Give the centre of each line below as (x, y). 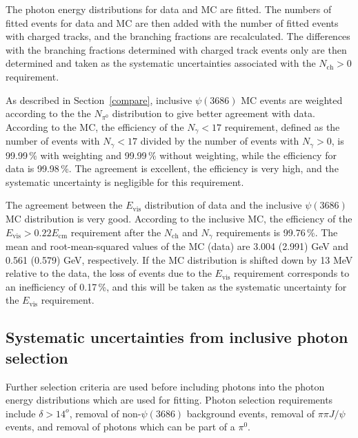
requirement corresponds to (292, 273)
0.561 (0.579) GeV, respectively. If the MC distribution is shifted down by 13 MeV (179, 259)
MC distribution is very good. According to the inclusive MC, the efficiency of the (179, 219)
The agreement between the (64, 205)
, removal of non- (105, 413)
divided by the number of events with (220, 141)
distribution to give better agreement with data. (213, 113)
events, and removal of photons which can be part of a (120, 427)
